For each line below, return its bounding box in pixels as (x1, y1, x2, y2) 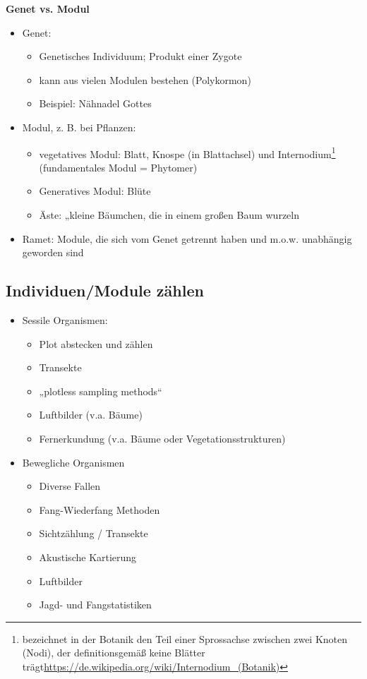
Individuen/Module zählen (6, 280, 204, 301)
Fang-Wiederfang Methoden (39, 502, 160, 517)
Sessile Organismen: (22, 312, 108, 327)
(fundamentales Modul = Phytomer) (39, 160, 198, 174)
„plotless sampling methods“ (39, 383, 162, 398)
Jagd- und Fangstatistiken (39, 597, 152, 612)
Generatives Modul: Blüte (39, 184, 151, 198)
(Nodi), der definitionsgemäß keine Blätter (22, 645, 205, 660)
